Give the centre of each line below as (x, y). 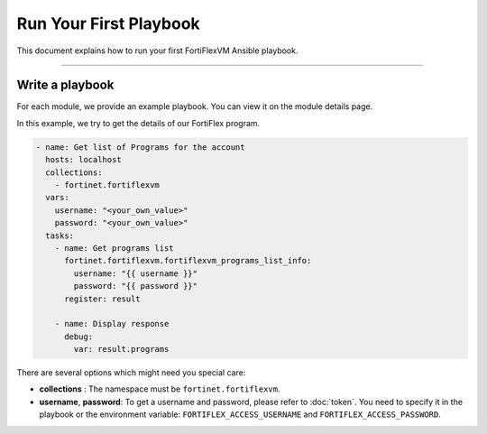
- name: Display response (112, 324)
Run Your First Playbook (108, 23)
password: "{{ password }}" (136, 286)
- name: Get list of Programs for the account (140, 147)
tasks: (60, 235)
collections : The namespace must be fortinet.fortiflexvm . (160, 389)
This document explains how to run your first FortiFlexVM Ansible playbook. (157, 51)
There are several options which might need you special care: (131, 373)
